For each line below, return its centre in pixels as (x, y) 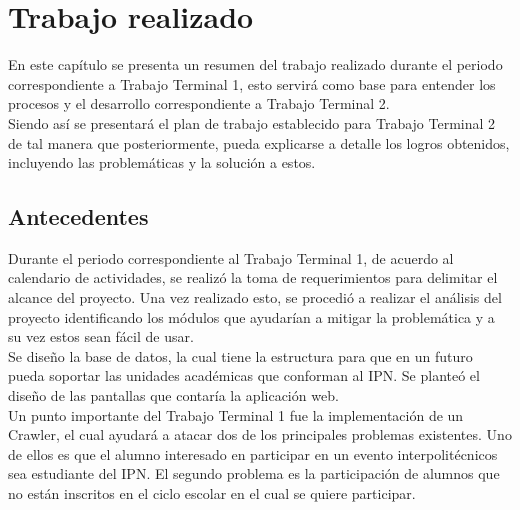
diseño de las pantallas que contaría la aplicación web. (173, 395)
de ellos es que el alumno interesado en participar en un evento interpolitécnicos (253, 453)
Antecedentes (78, 216)
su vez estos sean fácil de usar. (101, 336)
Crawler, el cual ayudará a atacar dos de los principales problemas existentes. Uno (260, 434)
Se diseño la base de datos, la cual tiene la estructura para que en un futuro (240, 355)
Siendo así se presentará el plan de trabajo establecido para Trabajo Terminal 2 (252, 122)
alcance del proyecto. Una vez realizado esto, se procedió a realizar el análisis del (255, 297)
